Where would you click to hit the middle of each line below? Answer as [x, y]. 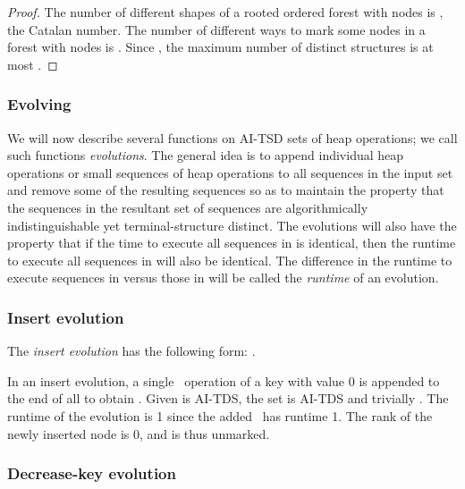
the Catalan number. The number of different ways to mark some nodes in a [216, 29]
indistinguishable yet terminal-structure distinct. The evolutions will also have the [232, 225]
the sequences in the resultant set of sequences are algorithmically [188, 207]
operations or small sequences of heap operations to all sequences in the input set [230, 172]
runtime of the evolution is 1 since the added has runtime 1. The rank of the [220, 415]
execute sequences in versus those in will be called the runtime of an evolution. [223, 278]
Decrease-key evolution [92, 473]
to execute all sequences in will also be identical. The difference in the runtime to [230, 260]
